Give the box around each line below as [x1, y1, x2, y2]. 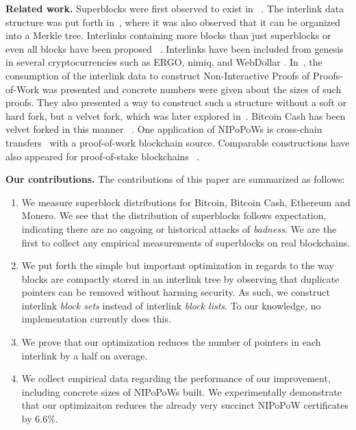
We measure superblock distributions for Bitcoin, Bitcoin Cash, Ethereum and [21, 194, 351, 209]
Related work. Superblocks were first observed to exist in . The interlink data [5, 1, 344, 15]
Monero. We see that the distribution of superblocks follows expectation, [21, 208, 327, 223]
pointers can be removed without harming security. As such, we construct [21, 285, 330, 299]
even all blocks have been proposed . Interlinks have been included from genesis [5, 41, 344, 55]
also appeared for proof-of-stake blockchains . [5, 149, 200, 163]
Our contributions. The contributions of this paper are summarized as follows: [5, 172, 345, 186]
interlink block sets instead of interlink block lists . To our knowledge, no [21, 298, 321, 312]
